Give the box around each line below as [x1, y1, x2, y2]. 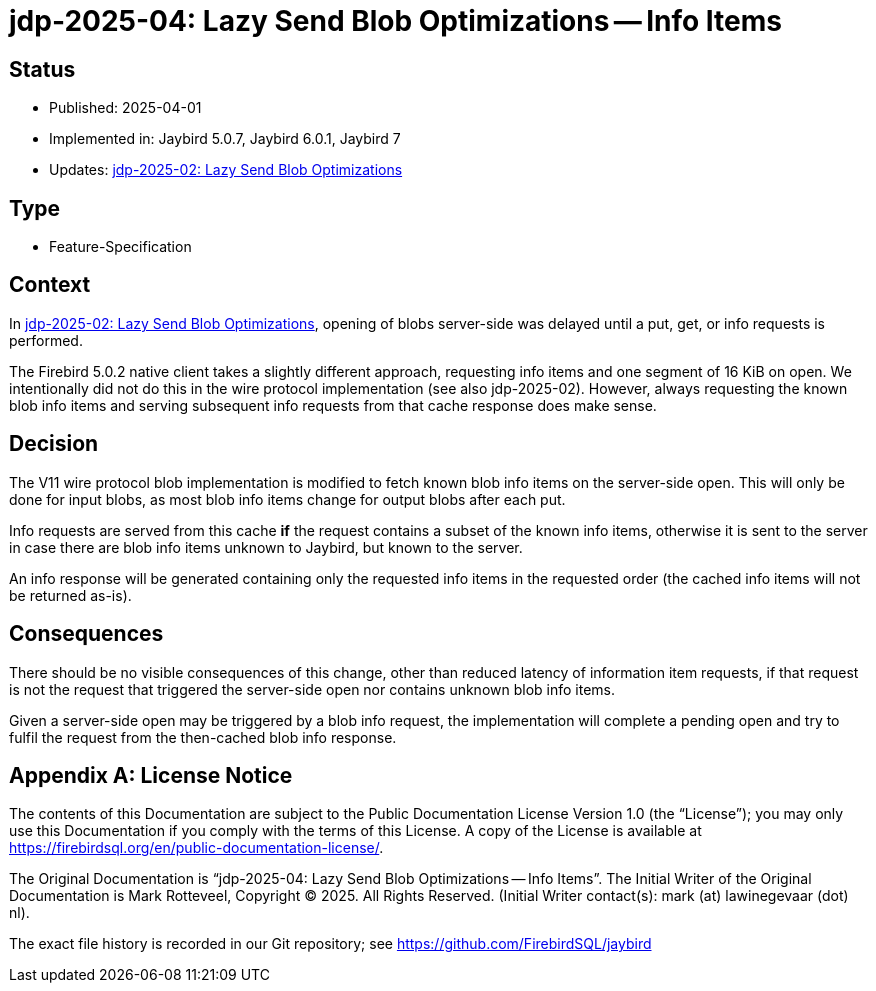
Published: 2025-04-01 [49, 99, 202, 117]
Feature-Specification [49, 238, 192, 256]
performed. [9, 331, 83, 349]
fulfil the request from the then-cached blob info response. [9, 728, 397, 746]
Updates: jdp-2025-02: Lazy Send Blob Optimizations [49, 161, 403, 179]
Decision [9, 431, 99, 457]
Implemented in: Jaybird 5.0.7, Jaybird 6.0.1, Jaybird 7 [49, 130, 401, 148]
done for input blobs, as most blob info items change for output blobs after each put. [9, 490, 566, 508]
